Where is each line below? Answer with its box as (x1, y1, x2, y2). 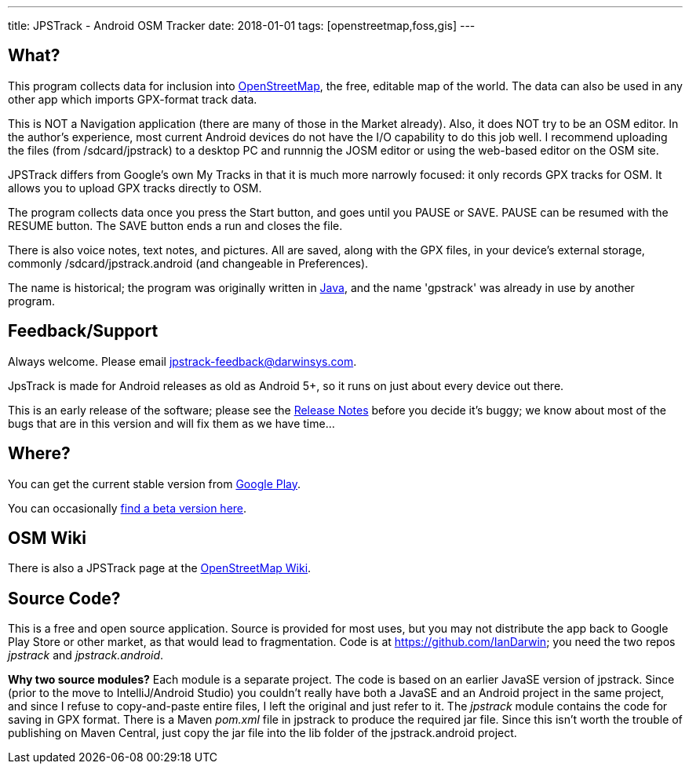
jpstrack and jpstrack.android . (8, 648, 164, 662)
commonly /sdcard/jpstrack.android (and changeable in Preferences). (8, 256, 369, 270)
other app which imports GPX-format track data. (8, 92, 257, 106)
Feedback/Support (8, 321, 159, 341)
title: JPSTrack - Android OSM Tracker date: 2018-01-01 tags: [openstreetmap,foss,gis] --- (8, 19, 476, 32)
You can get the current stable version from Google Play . (8, 476, 301, 491)
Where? (8, 443, 71, 464)
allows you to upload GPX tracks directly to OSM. (8, 181, 262, 195)
